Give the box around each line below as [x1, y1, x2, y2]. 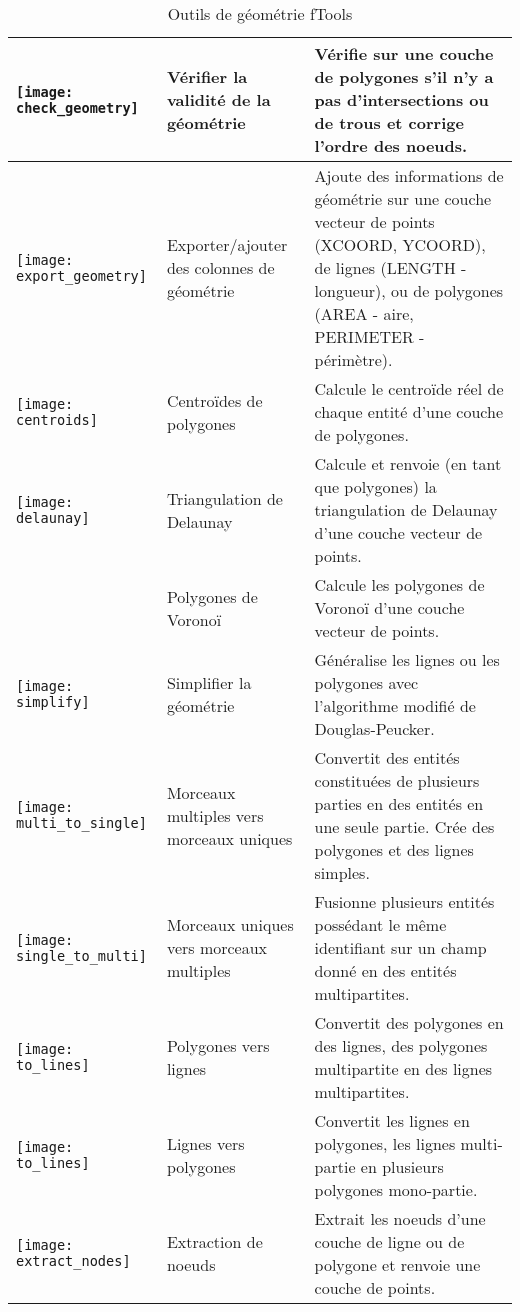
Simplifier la [166, 671, 252, 694]
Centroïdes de [166, 388, 263, 412]
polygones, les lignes [314, 1132, 456, 1155]
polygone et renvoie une [314, 1253, 481, 1276]
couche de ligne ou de [314, 1230, 465, 1253]
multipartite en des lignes [314, 1057, 493, 1080]
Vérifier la [166, 65, 248, 88]
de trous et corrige [314, 111, 464, 134]
